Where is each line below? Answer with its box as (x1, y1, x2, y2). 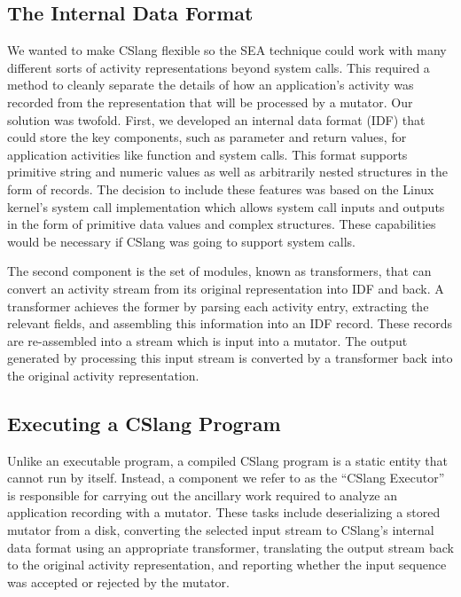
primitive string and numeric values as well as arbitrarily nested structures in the (7, 162, 449, 181)
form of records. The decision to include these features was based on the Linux (7, 179, 434, 198)
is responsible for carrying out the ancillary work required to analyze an (7, 485, 398, 504)
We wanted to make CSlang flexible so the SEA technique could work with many (7, 41, 447, 59)
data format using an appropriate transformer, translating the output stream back (7, 538, 454, 556)
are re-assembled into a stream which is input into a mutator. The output (7, 331, 408, 350)
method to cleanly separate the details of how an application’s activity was (7, 75, 414, 94)
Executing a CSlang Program (7, 409, 281, 436)
